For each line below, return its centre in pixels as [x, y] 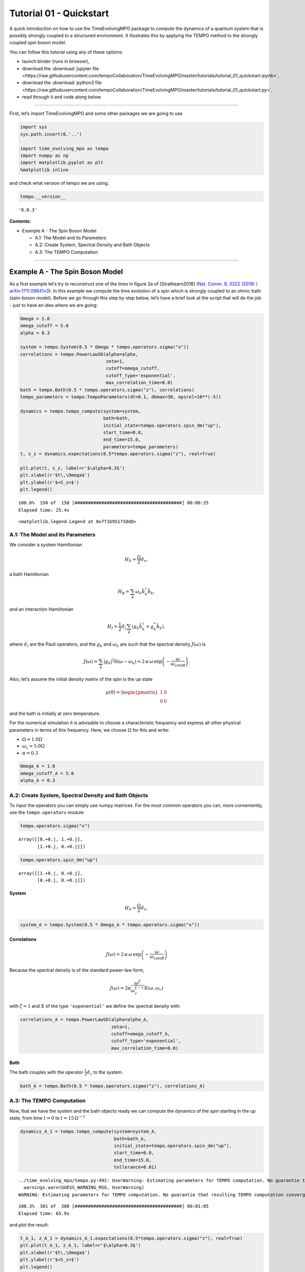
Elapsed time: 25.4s [44, 510]
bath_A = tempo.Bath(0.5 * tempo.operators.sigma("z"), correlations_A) [113, 1086]
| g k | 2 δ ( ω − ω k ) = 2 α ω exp [133, 662]
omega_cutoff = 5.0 [44, 326]
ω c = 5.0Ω [34, 747]
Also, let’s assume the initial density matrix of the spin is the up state [81, 679]
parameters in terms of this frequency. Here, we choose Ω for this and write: [89, 730]
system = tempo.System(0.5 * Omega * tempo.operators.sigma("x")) [104, 347]
